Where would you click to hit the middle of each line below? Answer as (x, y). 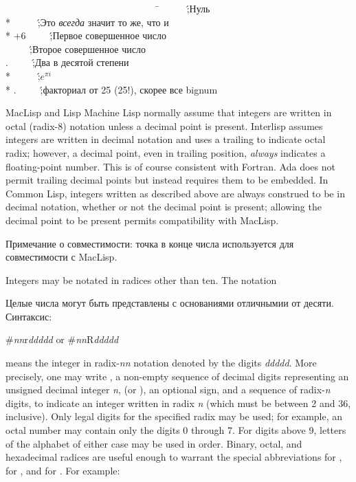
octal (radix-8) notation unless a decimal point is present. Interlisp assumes (164, 125)
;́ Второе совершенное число (87, 48)
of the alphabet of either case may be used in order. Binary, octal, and (154, 443)
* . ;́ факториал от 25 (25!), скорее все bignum (112, 89)
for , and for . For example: (63, 470)
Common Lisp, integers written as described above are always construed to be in (175, 193)
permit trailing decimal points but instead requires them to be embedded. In (167, 180)
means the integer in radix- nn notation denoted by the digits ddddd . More (161, 363)
